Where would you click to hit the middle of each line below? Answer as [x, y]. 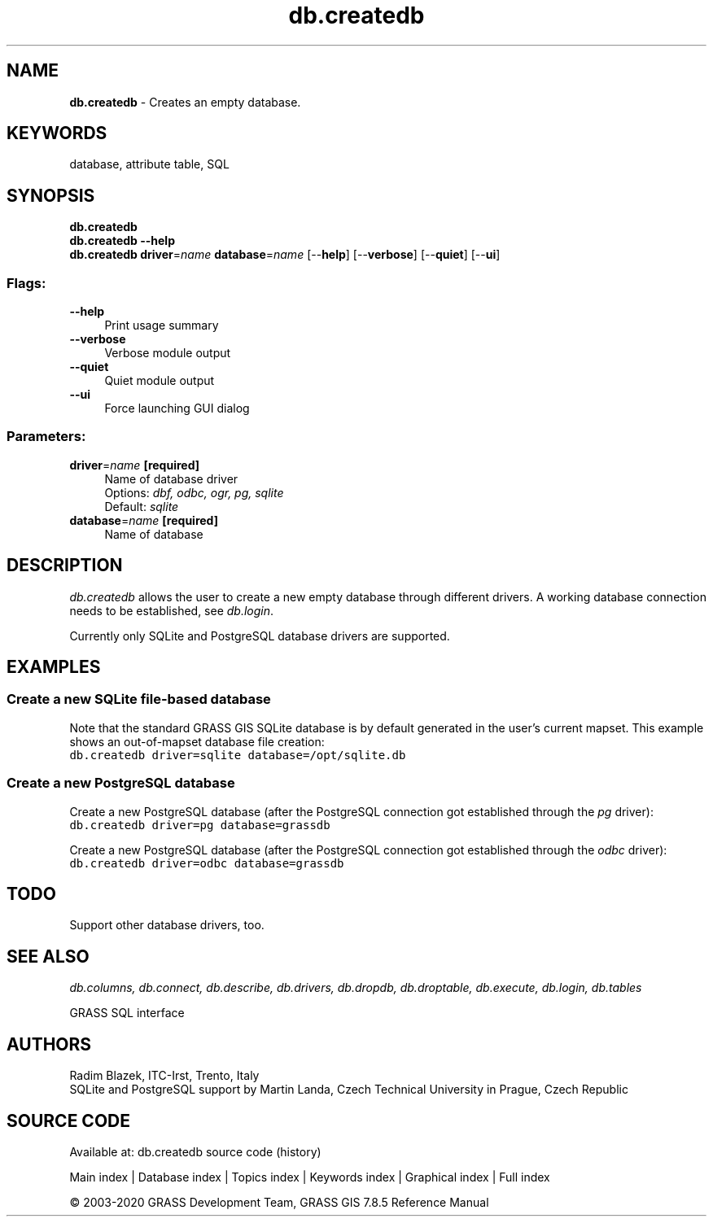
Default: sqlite [142, 506]
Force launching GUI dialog [177, 408]
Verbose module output [168, 353]
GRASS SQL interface [127, 1013]
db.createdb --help [122, 241]
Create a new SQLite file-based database [139, 699]
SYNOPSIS [51, 195]
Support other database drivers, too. [167, 925]
